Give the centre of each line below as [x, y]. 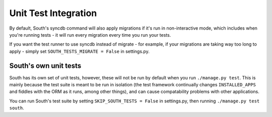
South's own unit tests [45, 66]
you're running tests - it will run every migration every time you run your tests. [90, 35]
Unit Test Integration [53, 13]
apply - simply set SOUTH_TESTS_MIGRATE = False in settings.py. [79, 51]
